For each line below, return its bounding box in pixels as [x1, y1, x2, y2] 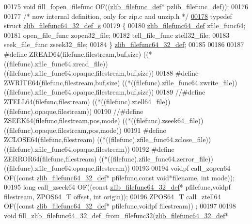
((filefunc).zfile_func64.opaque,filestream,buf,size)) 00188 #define [4, 68, 199, 78]
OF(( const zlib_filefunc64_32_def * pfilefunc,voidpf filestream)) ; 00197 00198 [4, 201, 236, 211]
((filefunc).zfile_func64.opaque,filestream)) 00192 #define [4, 144, 174, 154]
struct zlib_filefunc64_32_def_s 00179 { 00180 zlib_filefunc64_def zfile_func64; [4, 20, 246, 31]
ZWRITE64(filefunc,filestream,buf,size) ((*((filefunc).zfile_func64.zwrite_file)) [4, 77, 237, 87]
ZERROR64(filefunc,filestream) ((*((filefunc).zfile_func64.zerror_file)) [4, 153, 213, 163]
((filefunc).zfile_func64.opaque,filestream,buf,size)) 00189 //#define [4, 87, 205, 97]
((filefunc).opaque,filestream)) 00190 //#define [4, 106, 143, 116]
